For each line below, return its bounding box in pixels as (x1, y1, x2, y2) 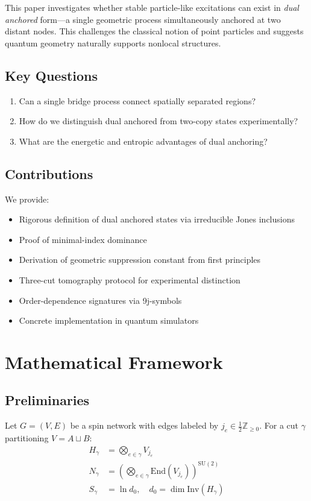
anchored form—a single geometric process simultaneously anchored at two (5, 13, 281, 25)
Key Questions (5, 66, 98, 84)
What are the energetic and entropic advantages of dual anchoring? (19, 134, 268, 147)
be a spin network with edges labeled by (70, 419, 219, 432)
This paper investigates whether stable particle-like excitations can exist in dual (5, 1, 299, 13)
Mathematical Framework (5, 349, 223, 374)
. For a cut (259, 419, 298, 432)
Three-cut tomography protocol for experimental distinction (19, 273, 240, 286)
